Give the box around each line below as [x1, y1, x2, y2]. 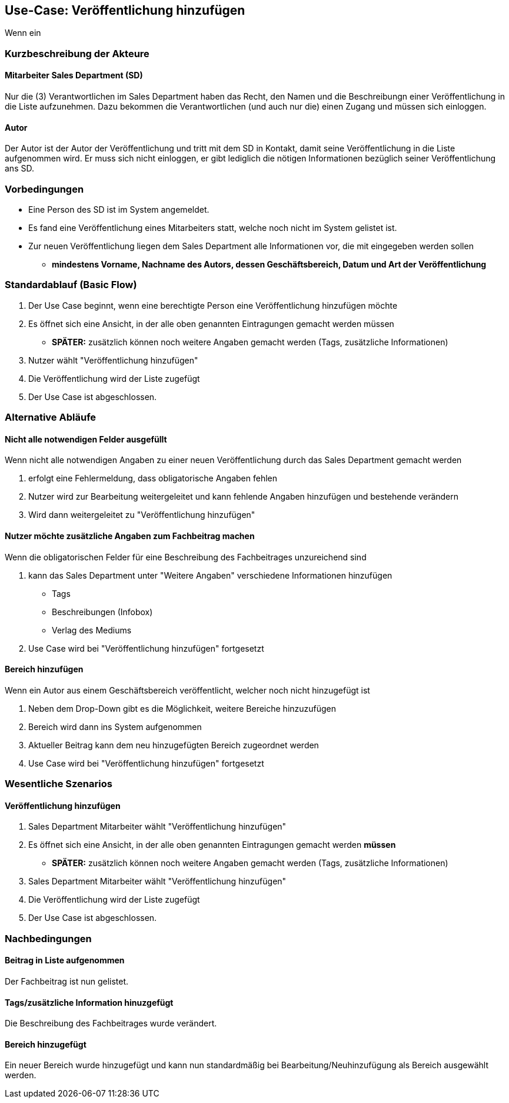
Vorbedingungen [5, 183, 84, 195]
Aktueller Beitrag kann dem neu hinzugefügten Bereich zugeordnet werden [28, 739, 319, 750]
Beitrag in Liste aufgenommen [5, 955, 125, 966]
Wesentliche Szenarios [5, 778, 112, 790]
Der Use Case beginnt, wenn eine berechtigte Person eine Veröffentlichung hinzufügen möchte [28, 300, 398, 311]
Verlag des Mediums [52, 625, 132, 635]
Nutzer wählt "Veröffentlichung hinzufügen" [28, 355, 198, 365]
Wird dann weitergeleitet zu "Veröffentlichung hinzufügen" [28, 510, 255, 520]
